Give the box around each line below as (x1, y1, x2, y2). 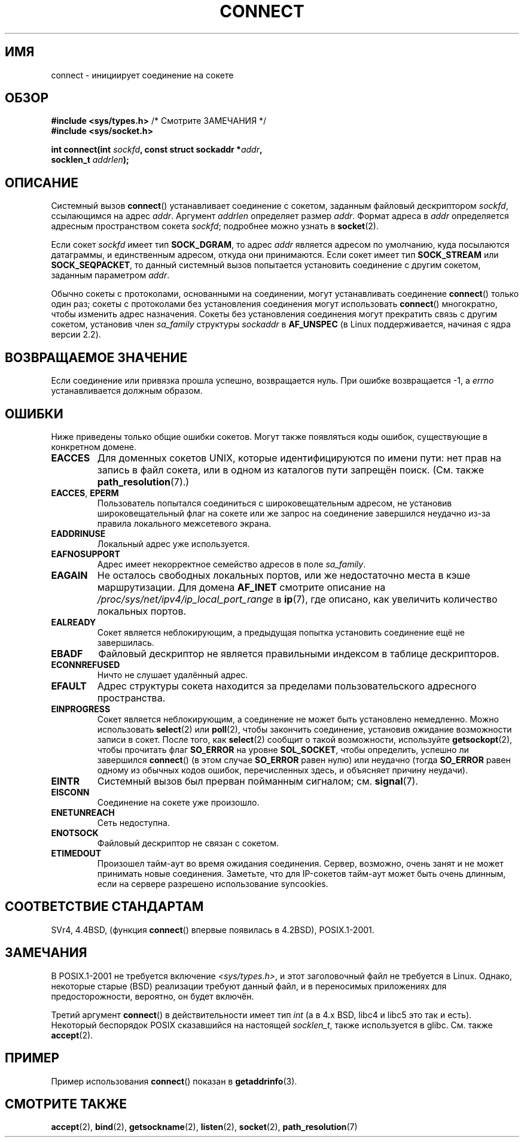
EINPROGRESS (51, 703, 111, 714)
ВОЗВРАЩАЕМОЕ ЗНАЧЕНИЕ (5, 350, 188, 365)
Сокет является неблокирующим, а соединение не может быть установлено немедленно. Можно (97, 713, 499, 724)
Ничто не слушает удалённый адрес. (97, 669, 248, 680)
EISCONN (51, 786, 90, 797)
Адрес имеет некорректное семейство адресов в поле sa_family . (97, 558, 366, 569)
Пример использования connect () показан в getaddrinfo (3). (51, 1076, 297, 1086)
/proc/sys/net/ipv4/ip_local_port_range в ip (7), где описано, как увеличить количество (97, 593, 498, 605)
